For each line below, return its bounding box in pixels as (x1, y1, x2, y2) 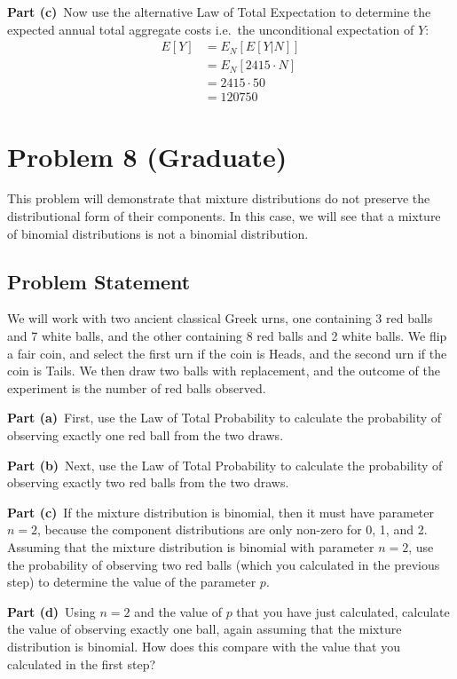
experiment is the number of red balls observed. (7, 378, 266, 397)
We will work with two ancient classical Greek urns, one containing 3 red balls (7, 309, 433, 328)
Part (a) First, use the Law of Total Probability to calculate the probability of (7, 408, 442, 427)
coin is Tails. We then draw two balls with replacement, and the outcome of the (7, 361, 440, 380)
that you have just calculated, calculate (236, 602, 450, 620)
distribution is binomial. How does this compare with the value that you (7, 636, 400, 655)
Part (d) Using (7, 602, 96, 620)
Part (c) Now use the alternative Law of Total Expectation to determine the (7, 3, 431, 20)
